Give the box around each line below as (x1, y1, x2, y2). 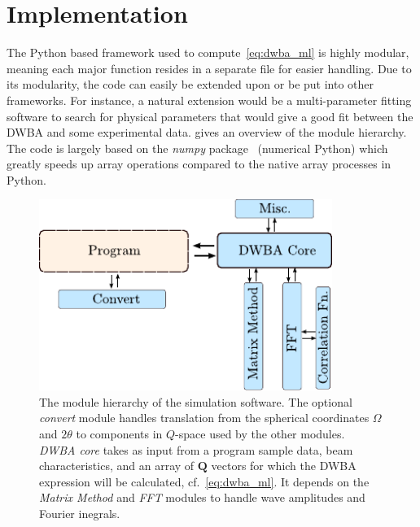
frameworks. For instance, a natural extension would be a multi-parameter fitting (7, 91, 412, 108)
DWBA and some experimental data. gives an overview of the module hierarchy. (7, 124, 407, 141)
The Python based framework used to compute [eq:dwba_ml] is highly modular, (7, 44, 409, 61)
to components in (76, 425, 163, 442)
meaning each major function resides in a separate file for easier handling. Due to (7, 59, 412, 76)
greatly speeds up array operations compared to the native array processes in (7, 155, 392, 172)
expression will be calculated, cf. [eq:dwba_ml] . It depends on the (39, 473, 370, 490)
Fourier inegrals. (39, 505, 120, 522)
